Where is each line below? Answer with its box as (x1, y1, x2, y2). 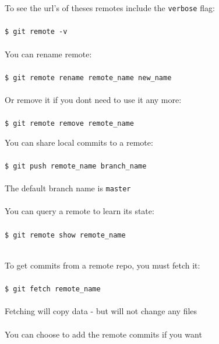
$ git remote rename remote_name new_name (5, 73, 172, 82)
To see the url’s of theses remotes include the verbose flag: (5, 2, 215, 13)
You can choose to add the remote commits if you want (5, 328, 202, 340)
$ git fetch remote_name (5, 285, 101, 294)
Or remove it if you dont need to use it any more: (5, 93, 182, 105)
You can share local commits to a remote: (5, 136, 153, 148)
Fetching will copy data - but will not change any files (5, 305, 197, 317)
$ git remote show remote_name (5, 231, 126, 239)
